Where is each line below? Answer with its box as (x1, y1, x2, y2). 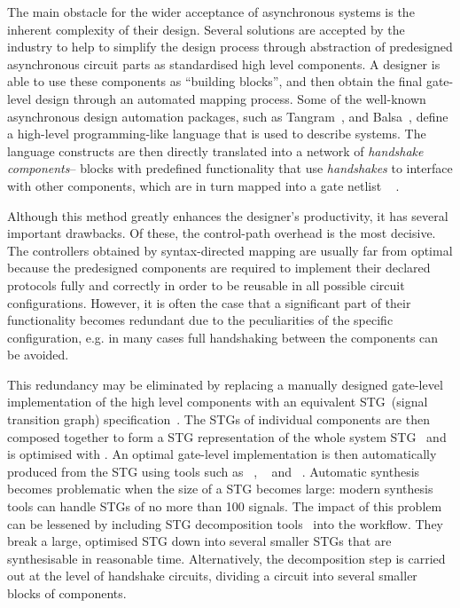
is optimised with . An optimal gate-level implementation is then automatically (7, 445, 437, 463)
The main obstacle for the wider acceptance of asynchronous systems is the (7, 3, 415, 20)
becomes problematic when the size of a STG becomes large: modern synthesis (7, 479, 433, 498)
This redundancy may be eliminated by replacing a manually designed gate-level (7, 375, 443, 393)
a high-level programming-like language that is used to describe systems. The (7, 124, 426, 143)
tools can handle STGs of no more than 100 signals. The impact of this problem (7, 497, 442, 516)
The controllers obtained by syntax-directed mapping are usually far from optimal (7, 241, 453, 259)
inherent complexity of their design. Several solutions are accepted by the (7, 20, 405, 38)
